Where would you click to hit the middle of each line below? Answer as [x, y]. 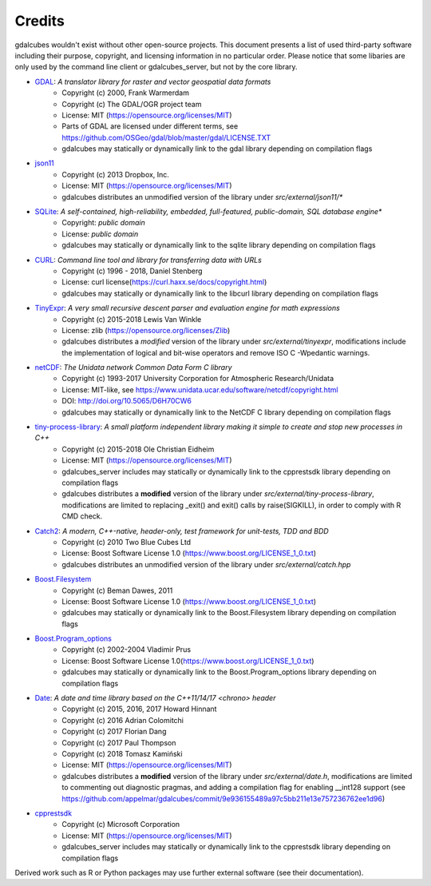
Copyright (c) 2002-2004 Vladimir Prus [127, 650]
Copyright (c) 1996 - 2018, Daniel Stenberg [132, 271]
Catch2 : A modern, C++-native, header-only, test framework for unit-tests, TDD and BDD [182, 530]
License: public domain [100, 234]
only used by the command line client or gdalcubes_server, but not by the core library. [156, 67]
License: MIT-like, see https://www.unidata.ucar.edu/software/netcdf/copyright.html [200, 389]
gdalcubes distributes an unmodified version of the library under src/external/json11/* [202, 197]
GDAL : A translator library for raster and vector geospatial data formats [153, 81]
